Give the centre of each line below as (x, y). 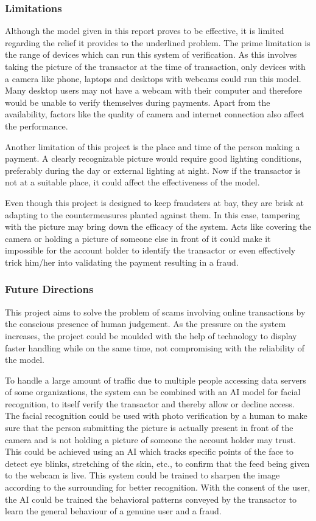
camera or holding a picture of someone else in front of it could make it (138, 238)
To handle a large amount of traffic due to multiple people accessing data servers (156, 380)
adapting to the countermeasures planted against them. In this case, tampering (153, 214)
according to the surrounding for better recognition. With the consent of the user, (158, 487)
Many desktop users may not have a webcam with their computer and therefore (154, 90)
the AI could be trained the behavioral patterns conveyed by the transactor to (151, 499)
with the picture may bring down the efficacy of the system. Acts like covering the (158, 226)
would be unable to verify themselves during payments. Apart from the (138, 102)
